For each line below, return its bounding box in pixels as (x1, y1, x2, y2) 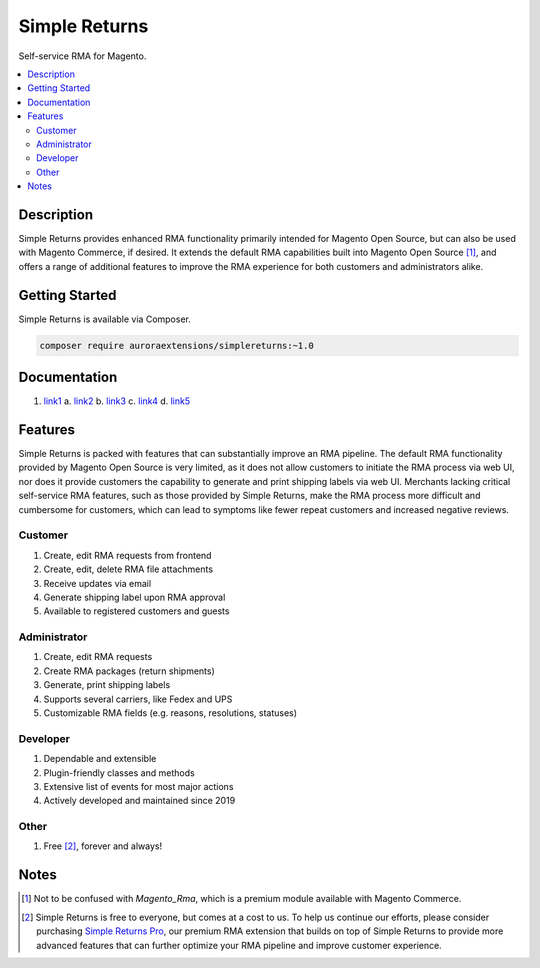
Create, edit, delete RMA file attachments (43, 563, 214, 575)
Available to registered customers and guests (43, 605, 230, 617)
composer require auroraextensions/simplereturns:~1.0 (39, 340, 314, 351)
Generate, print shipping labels (43, 679, 171, 691)
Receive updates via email (43, 577, 152, 589)
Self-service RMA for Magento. (18, 50, 147, 62)
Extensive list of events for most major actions (43, 780, 234, 792)
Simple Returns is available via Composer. (18, 313, 192, 325)
